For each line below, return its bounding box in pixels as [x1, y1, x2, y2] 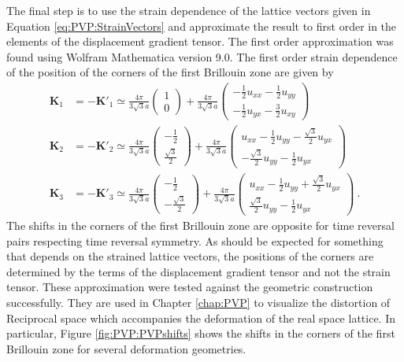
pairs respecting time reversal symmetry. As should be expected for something [6, 232, 384, 249]
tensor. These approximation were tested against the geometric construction [6, 279, 373, 295]
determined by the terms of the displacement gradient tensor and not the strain [6, 263, 391, 279]
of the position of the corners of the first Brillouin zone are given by [6, 64, 334, 80]
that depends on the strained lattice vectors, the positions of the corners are [6, 248, 374, 264]
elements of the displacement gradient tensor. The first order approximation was [6, 33, 394, 50]
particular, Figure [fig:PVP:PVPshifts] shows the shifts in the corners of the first [6, 325, 395, 342]
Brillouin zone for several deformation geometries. [6, 340, 246, 356]
